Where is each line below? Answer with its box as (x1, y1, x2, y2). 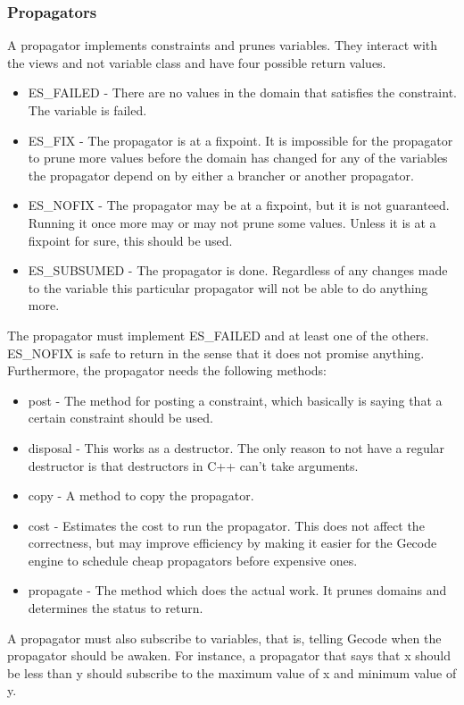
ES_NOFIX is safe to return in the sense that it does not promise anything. (7, 343, 425, 362)
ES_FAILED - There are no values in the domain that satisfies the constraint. (28, 83, 457, 102)
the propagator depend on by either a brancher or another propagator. (28, 165, 414, 184)
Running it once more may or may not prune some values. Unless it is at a (28, 213, 436, 231)
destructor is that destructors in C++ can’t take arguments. (28, 456, 359, 474)
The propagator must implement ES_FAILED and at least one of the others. (7, 325, 429, 344)
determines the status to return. (28, 599, 203, 617)
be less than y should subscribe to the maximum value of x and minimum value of (7, 663, 457, 682)
